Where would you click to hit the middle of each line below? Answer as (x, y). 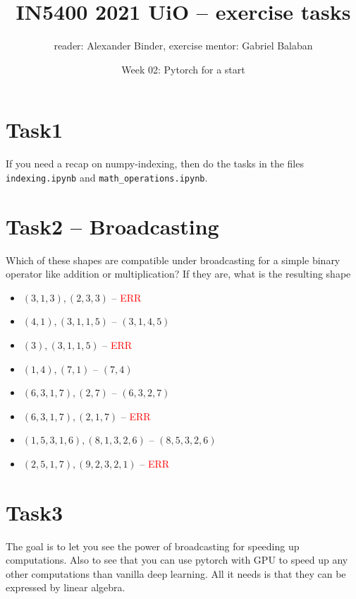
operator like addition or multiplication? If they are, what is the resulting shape (178, 274)
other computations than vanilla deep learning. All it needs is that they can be (176, 573)
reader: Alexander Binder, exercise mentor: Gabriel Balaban (183, 46)
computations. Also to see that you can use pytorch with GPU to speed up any (177, 560)
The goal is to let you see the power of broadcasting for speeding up (153, 546)
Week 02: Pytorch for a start (183, 69)
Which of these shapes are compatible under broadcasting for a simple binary (173, 260)
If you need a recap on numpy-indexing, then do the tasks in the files (155, 164)
